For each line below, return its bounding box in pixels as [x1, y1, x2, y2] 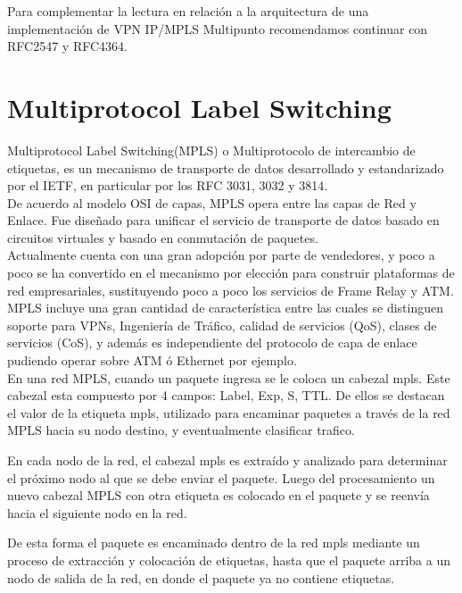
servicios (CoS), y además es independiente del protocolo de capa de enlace [7, 333, 417, 352]
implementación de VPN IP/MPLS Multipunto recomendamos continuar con [7, 19, 428, 38]
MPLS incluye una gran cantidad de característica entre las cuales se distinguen [7, 298, 443, 317]
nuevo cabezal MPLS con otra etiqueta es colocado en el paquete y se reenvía [7, 486, 430, 505]
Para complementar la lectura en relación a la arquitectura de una [7, 2, 369, 20]
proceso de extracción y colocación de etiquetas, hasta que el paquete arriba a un [7, 550, 450, 569]
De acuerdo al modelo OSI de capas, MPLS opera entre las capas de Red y [7, 193, 417, 212]
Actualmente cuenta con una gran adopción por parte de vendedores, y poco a [7, 246, 435, 264]
